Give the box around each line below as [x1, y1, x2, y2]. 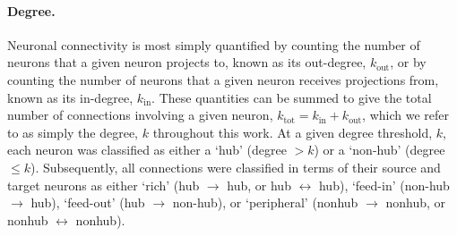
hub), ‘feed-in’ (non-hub [318, 175, 450, 194]
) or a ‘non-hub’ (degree [314, 140, 445, 159]
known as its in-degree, [7, 88, 134, 106]
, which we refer [362, 105, 449, 124]
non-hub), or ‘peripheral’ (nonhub [172, 193, 358, 212]
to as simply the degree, [7, 122, 139, 141]
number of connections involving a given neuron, [7, 105, 273, 124]
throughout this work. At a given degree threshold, [152, 122, 433, 141]
